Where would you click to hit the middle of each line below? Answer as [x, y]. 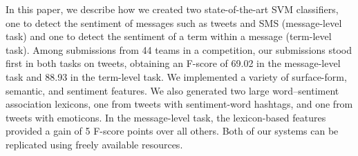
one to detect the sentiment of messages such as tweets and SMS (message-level [174, 22]
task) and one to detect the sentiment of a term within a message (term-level [169, 36]
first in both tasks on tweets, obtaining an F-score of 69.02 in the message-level [173, 63]
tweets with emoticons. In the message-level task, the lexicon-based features [166, 117]
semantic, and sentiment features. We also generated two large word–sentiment [172, 90]
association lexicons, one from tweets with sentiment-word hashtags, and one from [179, 104]
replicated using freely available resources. [94, 144]
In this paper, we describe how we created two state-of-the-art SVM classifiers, [172, 9]
